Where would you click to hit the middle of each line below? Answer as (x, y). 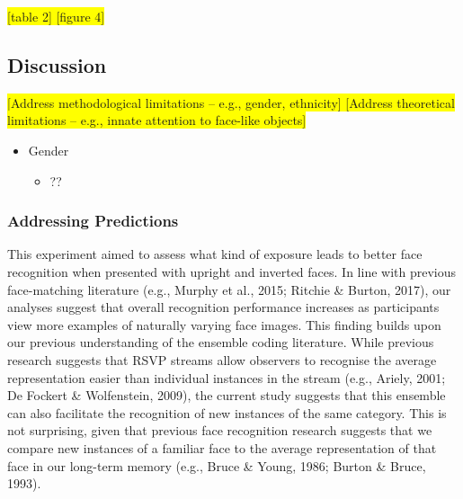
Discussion (57, 64)
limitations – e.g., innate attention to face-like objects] (157, 120)
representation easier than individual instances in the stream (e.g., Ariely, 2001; (227, 377)
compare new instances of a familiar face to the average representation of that (222, 447)
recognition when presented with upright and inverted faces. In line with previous (232, 271)
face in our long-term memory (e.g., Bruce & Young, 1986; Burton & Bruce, (217, 465)
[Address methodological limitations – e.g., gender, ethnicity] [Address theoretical (231, 102)
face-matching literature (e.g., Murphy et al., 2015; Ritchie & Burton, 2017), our (229, 289)
